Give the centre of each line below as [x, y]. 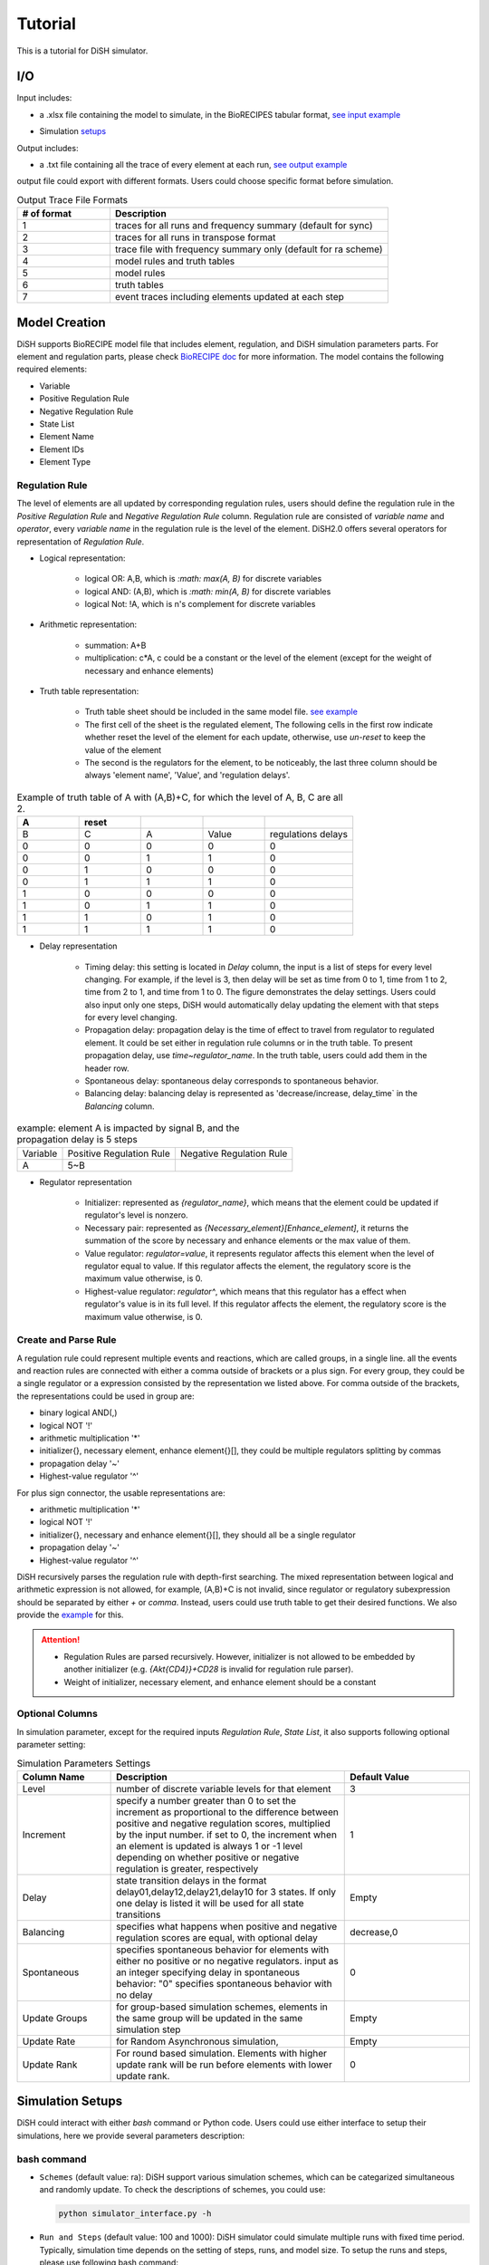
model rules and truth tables [175, 261]
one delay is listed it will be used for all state [210, 1903]
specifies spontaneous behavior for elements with [223, 1950]
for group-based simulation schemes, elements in [222, 2007]
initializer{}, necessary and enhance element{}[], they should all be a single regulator [198, 1535]
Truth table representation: [89, 691]
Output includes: [48, 148]
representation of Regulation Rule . [81, 541]
